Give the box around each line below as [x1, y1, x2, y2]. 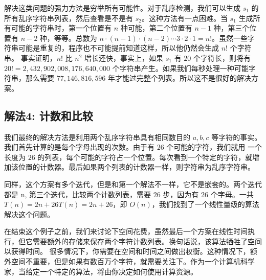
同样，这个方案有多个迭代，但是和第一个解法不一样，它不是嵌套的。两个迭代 [4, 178, 262, 189]
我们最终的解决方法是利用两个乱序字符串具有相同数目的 [4, 131, 190, 142]
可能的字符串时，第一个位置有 [11, 22, 112, 33]
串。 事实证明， [4, 52, 57, 63]
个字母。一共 [210, 189, 254, 199]
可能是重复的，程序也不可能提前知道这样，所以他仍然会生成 [18, 42, 219, 53]
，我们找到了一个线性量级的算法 [151, 199, 259, 209]
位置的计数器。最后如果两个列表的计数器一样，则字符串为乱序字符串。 [18, 161, 255, 172]
